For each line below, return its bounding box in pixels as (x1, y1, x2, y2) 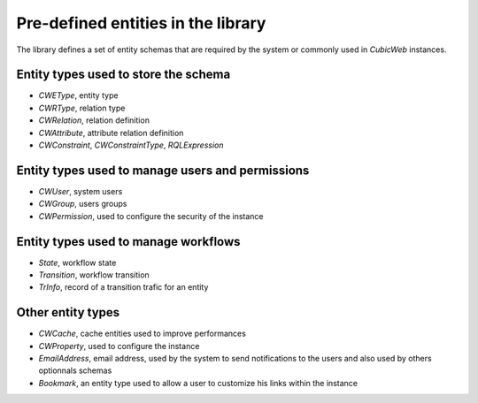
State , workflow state (38, 257, 117, 268)
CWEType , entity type (38, 90, 119, 101)
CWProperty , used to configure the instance (38, 340, 200, 351)
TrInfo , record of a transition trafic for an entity (38, 282, 209, 293)
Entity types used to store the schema (16, 67, 231, 82)
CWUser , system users (38, 186, 123, 196)
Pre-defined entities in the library (16, 13, 266, 33)
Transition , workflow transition (38, 270, 150, 280)
